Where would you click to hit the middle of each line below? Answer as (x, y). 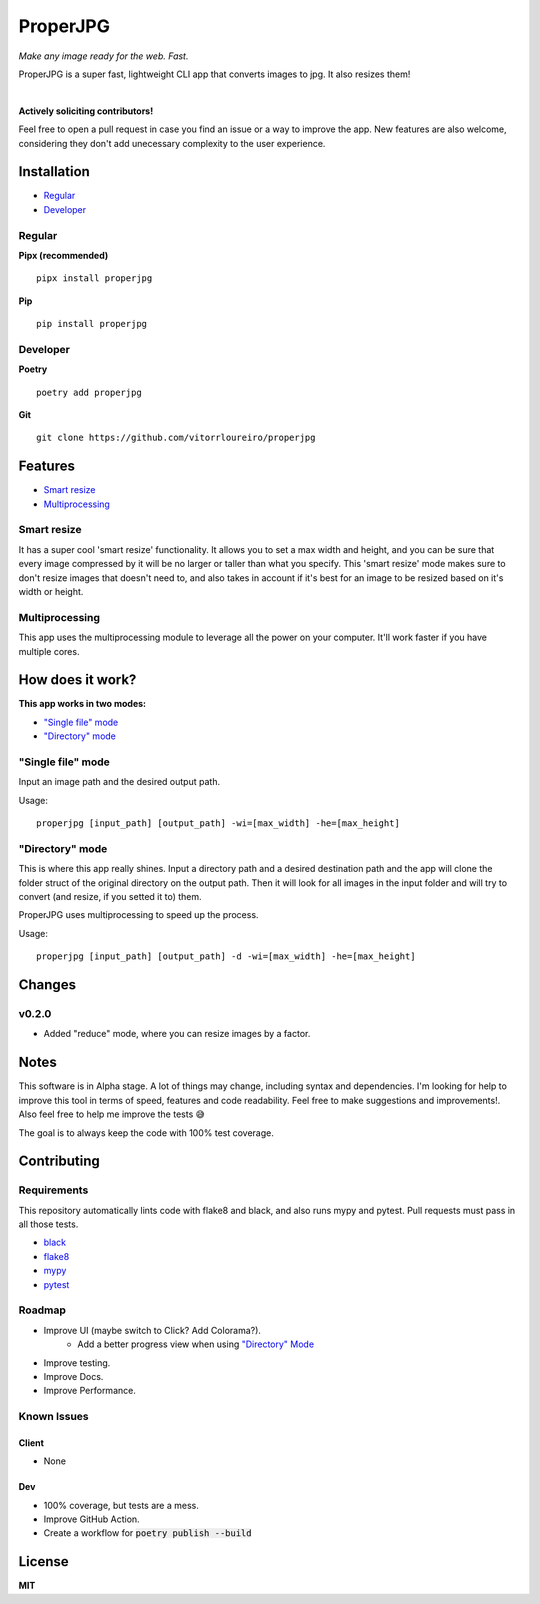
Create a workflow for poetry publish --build (147, 1533)
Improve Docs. (73, 1376)
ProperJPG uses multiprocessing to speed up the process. (138, 915)
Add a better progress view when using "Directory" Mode (196, 1344)
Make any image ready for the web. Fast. (103, 56)
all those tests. (48, 1224)
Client (31, 1442)
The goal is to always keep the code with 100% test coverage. (146, 1132)
